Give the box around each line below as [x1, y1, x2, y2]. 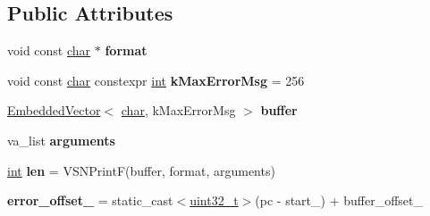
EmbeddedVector [7, 101, 101, 120]
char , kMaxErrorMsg [121, 101, 236, 120]
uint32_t [190, 191, 239, 210]
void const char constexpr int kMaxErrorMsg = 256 [7, 71, 305, 89]
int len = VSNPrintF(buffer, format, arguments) [7, 161, 275, 179]
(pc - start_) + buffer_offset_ [255, 191, 423, 210]
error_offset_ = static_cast [7, 191, 173, 210]
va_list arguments [7, 130, 115, 149]
